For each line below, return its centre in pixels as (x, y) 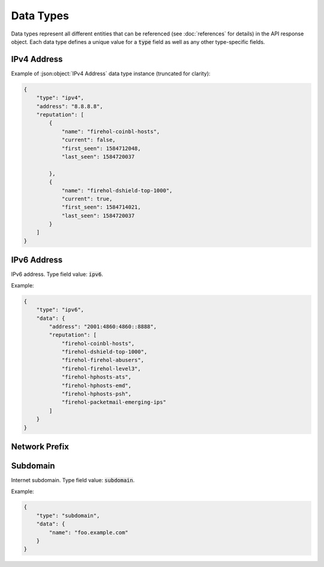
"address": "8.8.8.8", (70, 106)
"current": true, (87, 199)
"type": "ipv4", (60, 98)
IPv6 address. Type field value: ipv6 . (57, 274)
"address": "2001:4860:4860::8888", (103, 326)
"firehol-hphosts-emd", (97, 385)
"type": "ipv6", (60, 310)
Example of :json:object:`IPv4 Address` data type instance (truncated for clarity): (111, 73)
